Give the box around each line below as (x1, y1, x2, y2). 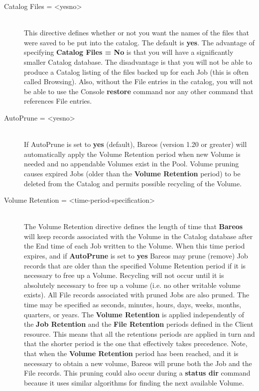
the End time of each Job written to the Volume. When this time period (24, 241, 245, 251)
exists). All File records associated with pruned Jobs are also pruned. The (24, 289, 250, 300)
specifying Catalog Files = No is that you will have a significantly (24, 47, 234, 57)
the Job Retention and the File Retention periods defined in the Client (24, 319, 254, 329)
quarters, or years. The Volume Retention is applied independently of (24, 309, 244, 319)
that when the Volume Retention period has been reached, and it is (24, 348, 239, 358)
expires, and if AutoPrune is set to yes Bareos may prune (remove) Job (24, 251, 248, 261)
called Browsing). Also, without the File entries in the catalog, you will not (24, 76, 253, 87)
